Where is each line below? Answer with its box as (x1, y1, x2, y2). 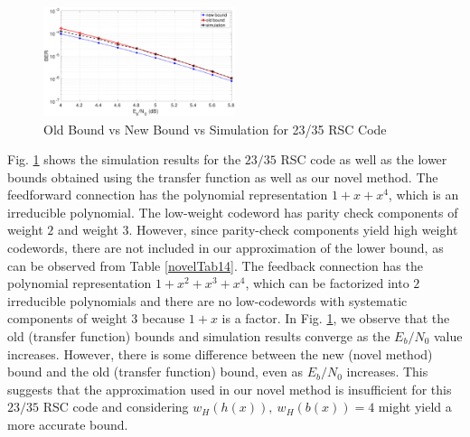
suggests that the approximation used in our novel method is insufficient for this (7, 379, 452, 398)
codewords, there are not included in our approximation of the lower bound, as (7, 238, 444, 257)
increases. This (346, 362, 428, 381)
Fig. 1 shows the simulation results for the (7, 150, 241, 169)
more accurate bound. (7, 415, 128, 433)
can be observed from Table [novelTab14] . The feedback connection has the (7, 256, 423, 274)
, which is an (388, 185, 459, 204)
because (142, 309, 185, 328)
